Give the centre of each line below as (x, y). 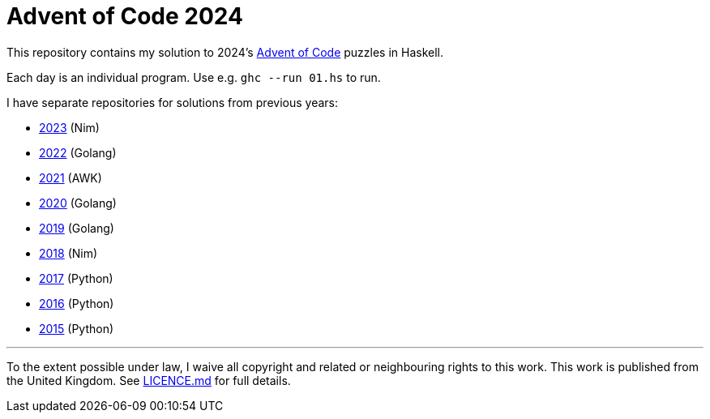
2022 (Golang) (78, 152)
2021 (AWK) (71, 177)
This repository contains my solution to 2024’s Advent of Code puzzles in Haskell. (225, 52)
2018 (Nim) (68, 253)
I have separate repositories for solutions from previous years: (173, 102)
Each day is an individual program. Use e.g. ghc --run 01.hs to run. (194, 77)
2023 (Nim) (69, 127)
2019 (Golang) (77, 228)
